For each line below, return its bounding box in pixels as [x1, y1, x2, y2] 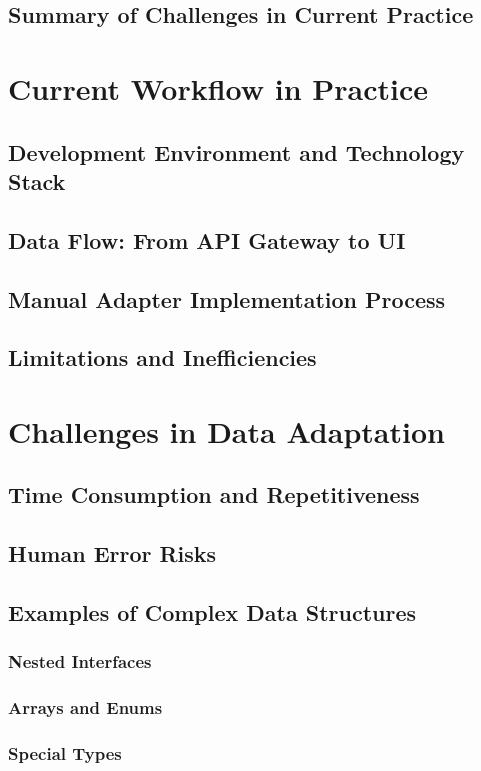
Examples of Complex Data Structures [8, 597, 417, 627]
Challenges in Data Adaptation [8, 410, 445, 451]
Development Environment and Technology [8, 136, 465, 167]
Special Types [8, 741, 122, 765]
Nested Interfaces [8, 649, 152, 674]
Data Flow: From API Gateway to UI [8, 224, 406, 255]
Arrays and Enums [8, 695, 163, 720]
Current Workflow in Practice [8, 67, 429, 108]
